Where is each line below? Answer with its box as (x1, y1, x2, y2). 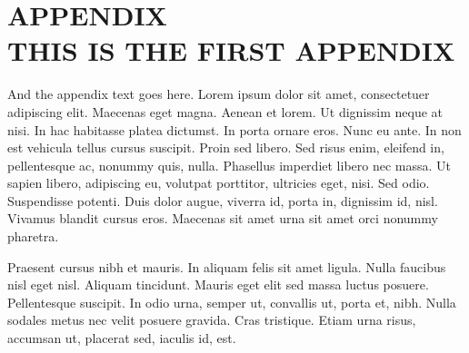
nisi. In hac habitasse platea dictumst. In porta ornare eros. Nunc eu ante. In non (7, 120, 462, 139)
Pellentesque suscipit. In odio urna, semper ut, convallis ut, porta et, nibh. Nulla (7, 292, 456, 311)
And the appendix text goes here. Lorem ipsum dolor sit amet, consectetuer (7, 84, 430, 103)
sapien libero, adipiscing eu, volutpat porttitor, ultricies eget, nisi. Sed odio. (7, 173, 430, 192)
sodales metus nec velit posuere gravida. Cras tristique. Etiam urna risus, (7, 310, 416, 329)
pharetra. (7, 227, 59, 246)
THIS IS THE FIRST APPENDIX (7, 32, 455, 69)
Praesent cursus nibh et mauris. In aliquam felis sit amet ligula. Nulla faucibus (7, 257, 446, 276)
